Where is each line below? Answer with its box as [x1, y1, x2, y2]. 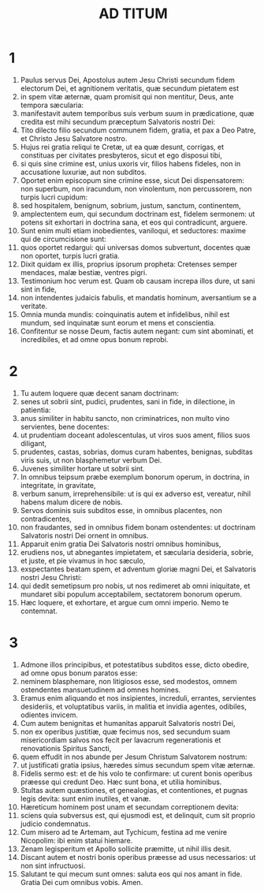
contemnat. [20, 606, 58, 616]
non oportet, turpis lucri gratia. [20, 251, 121, 260]
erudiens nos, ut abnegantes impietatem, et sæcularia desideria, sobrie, [20, 547, 254, 556]
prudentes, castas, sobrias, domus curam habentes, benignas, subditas [20, 447, 253, 456]
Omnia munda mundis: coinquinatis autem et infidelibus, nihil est [20, 309, 230, 319]
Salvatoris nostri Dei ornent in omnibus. [20, 530, 149, 540]
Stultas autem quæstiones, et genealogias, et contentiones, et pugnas [20, 785, 248, 794]
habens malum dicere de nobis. [20, 497, 123, 507]
